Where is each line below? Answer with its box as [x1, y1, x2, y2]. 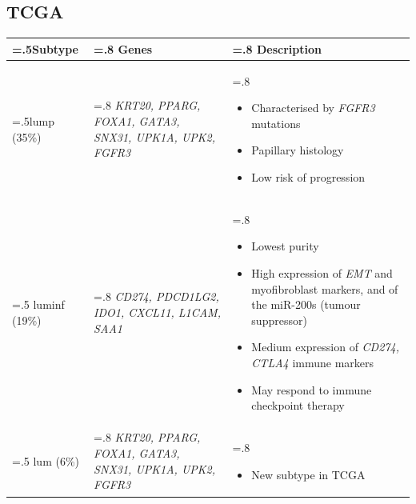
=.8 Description [232, 40, 322, 57]
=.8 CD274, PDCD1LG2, [94, 288, 219, 305]
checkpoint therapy [251, 397, 345, 414]
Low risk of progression [251, 168, 366, 185]
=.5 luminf [12, 296, 65, 313]
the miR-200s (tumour [251, 296, 361, 313]
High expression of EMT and [251, 264, 393, 281]
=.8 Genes [94, 40, 153, 57]
